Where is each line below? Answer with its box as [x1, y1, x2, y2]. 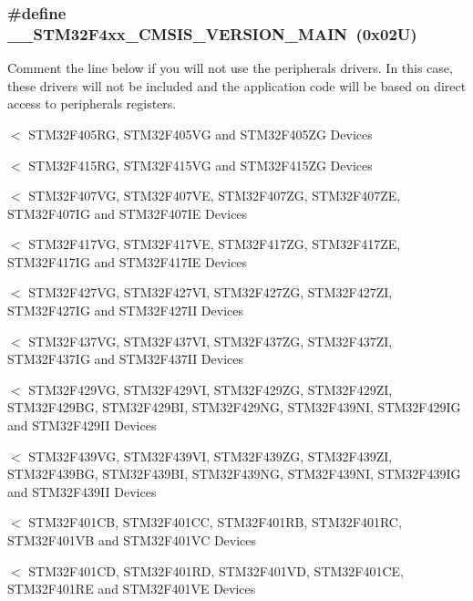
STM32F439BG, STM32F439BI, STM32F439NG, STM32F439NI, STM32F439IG [7, 464, 461, 483]
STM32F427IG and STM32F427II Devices [7, 301, 243, 320]
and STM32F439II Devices [7, 482, 157, 501]
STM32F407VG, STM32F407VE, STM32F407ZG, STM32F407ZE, [28, 186, 401, 205]
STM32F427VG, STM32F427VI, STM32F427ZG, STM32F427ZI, [28, 283, 393, 302]
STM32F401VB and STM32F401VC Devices [7, 531, 257, 550]
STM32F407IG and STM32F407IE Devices [7, 203, 248, 223]
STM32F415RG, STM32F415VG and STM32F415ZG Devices [28, 155, 373, 174]
